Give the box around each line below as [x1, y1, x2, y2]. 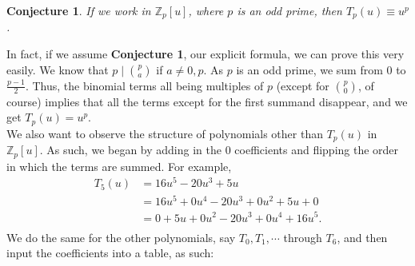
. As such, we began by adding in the [39, 141, 221, 158]
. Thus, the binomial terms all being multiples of [25, 77, 264, 93]
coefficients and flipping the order [234, 141, 399, 158]
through [283, 228, 322, 245]
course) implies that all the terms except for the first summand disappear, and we [6, 93, 408, 109]
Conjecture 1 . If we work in [6, 2, 151, 18]
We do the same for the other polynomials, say [6, 228, 236, 245]
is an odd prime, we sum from [236, 61, 383, 77]
